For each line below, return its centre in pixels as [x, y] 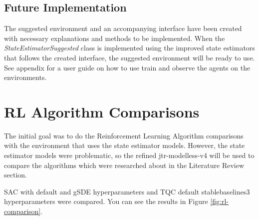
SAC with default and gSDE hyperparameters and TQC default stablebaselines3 [127, 191]
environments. [25, 77]
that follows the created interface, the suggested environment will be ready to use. [129, 57]
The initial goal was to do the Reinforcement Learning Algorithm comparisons [124, 135]
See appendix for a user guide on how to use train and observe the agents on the [127, 67]
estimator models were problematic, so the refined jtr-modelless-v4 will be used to [129, 155]
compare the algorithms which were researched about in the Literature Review [124, 165]
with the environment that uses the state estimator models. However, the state [125, 145]
